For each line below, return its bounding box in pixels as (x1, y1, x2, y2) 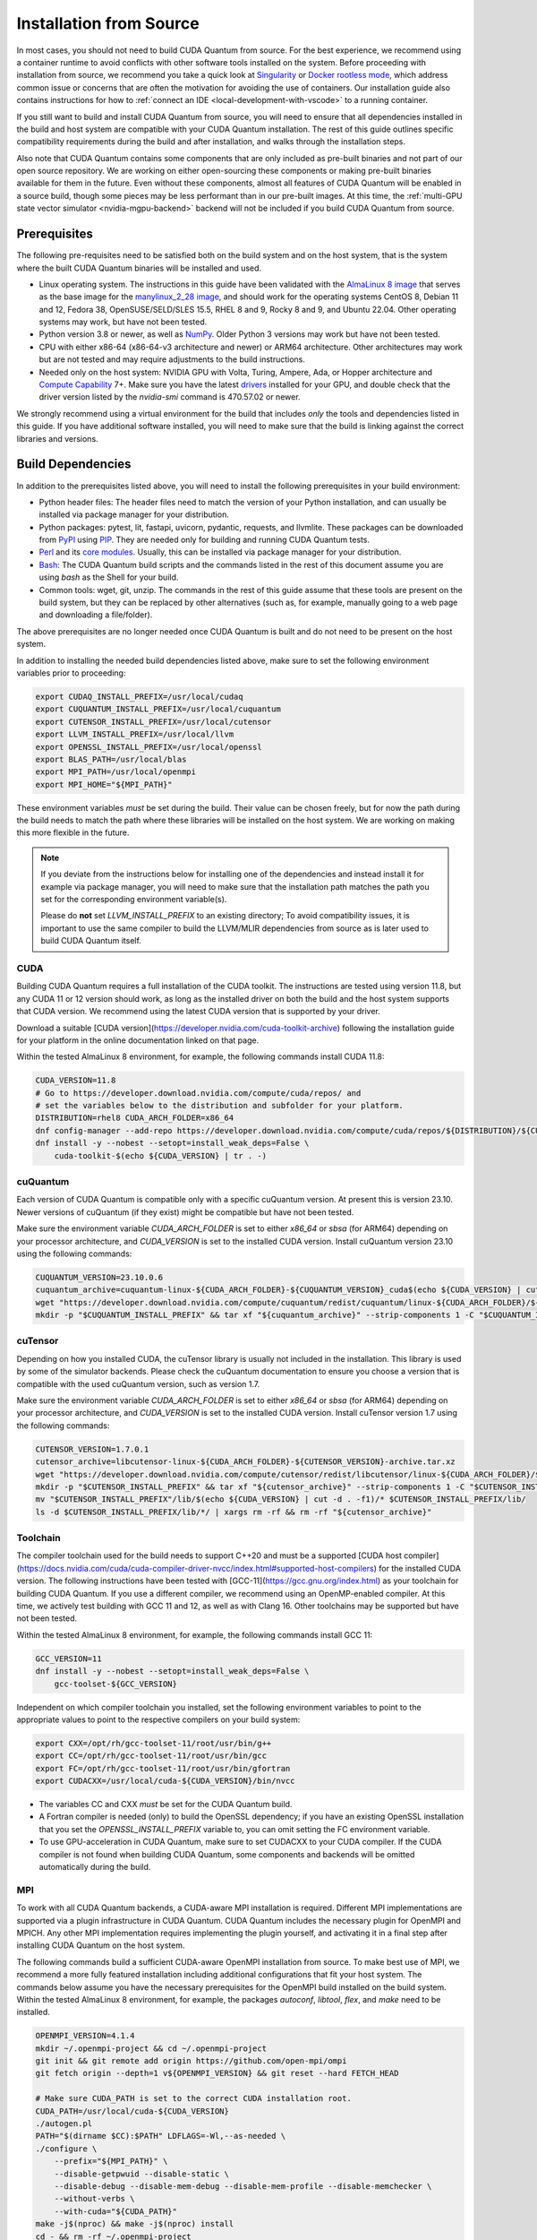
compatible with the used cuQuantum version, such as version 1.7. (16, 1378, 260, 1389)
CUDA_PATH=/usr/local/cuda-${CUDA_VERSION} (35, 2106, 230, 2116)
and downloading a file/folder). (38, 609, 153, 620)
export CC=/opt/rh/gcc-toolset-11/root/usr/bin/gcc (35, 1751, 268, 1761)
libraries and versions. (16, 433, 98, 444)
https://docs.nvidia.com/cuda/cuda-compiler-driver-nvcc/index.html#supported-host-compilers (19, 1563, 375, 1573)
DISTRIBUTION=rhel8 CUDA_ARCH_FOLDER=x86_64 (35, 1113, 234, 1124)
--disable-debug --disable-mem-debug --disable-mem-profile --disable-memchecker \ (54, 2181, 432, 2191)
